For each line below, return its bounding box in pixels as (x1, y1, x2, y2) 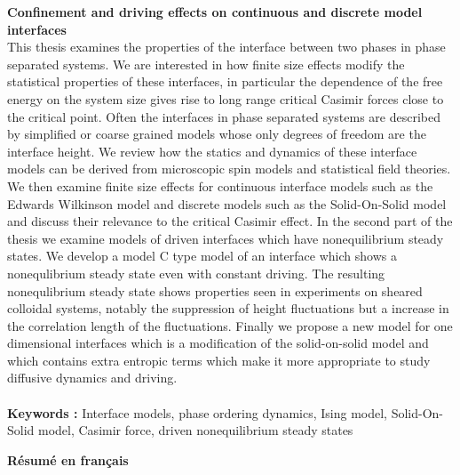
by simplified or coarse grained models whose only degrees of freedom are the (7, 125, 426, 143)
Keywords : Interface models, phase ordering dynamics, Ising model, (7, 403, 387, 422)
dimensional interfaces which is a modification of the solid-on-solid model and (7, 334, 429, 352)
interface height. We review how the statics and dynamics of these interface (7, 141, 417, 160)
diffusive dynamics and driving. (7, 368, 178, 387)
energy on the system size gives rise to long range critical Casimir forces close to (7, 89, 444, 108)
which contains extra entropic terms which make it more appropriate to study (7, 350, 431, 369)
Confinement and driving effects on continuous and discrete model (7, 3, 423, 20)
